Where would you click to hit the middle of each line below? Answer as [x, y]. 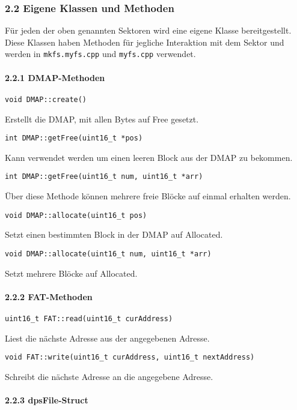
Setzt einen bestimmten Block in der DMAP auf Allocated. [114, 234]
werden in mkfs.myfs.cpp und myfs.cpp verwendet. [100, 54]
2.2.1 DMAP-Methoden [55, 77]
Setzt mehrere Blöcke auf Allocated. [71, 273]
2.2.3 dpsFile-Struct [47, 400]
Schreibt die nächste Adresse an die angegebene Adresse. [109, 376]
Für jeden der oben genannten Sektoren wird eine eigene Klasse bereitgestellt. [148, 30]
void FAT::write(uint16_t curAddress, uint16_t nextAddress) [130, 357]
